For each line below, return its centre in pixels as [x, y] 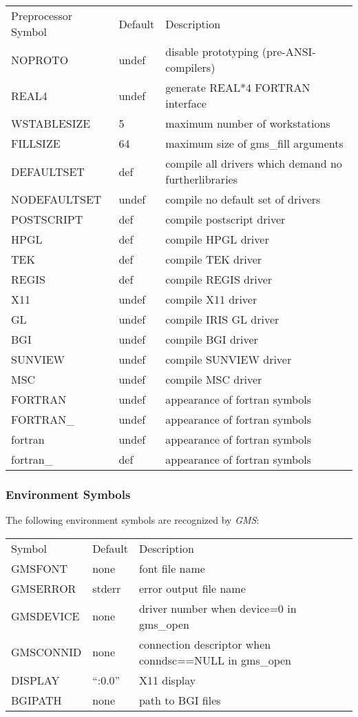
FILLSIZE [36, 143]
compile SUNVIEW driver [229, 359]
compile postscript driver [225, 219]
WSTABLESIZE [51, 123]
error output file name [192, 588]
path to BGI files [180, 700]
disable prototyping [212, 51]
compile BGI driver [212, 339]
